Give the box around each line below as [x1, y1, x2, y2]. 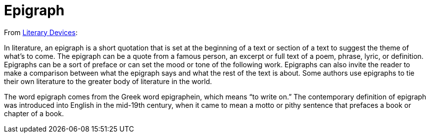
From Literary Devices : [4, 28, 78, 37]
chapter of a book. [4, 109, 64, 118]
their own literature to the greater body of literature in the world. [4, 77, 212, 86]
